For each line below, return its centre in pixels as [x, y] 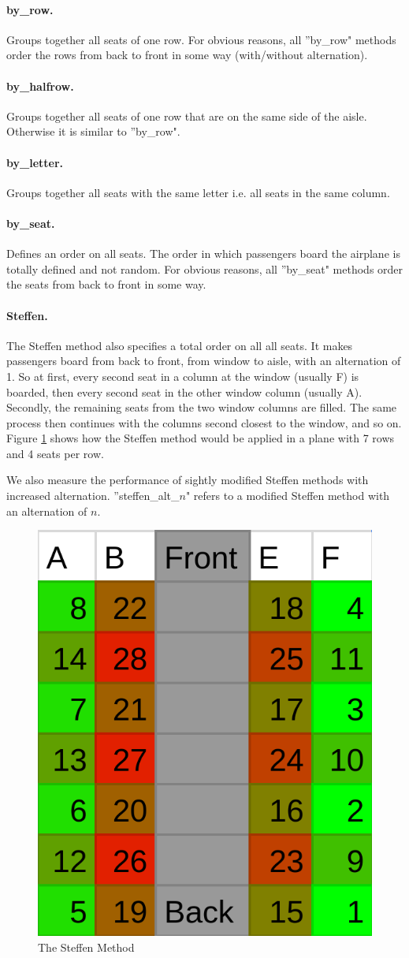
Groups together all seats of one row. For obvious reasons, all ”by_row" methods [201, 39]
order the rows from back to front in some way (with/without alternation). [187, 55]
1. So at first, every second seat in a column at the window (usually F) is [183, 376]
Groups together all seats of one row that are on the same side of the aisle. [187, 116]
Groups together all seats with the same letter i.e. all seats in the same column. [198, 192]
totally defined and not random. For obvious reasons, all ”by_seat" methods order [205, 268]
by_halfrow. [40, 86]
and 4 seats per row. [55, 453]
